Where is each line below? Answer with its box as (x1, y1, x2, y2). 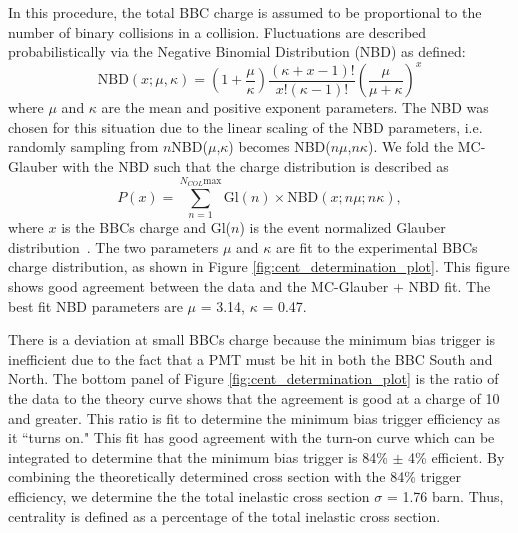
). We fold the (367, 136, 454, 157)
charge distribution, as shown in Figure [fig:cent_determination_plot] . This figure (8, 256, 510, 277)
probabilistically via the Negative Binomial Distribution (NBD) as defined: (8, 41, 466, 62)
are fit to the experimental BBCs (276, 236, 478, 257)
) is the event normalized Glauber (239, 217, 446, 238)
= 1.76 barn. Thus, (386, 485, 504, 506)
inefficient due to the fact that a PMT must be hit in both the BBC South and (8, 348, 493, 369)
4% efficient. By (408, 446, 505, 467)
